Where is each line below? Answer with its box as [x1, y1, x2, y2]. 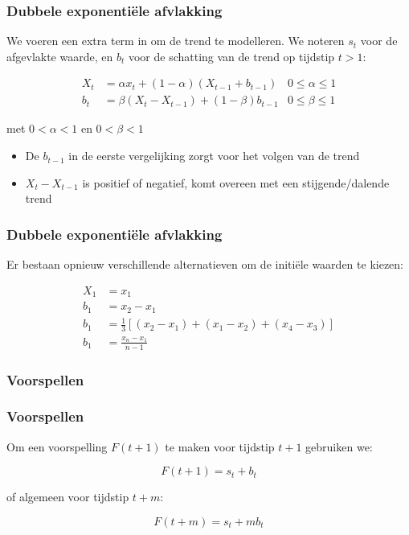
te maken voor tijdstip [165, 438, 275, 455]
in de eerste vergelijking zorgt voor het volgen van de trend [68, 147, 360, 164]
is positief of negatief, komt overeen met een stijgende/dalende [82, 174, 390, 191]
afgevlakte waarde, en [6, 47, 113, 64]
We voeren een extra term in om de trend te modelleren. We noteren [6, 32, 345, 49]
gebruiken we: [305, 438, 373, 455]
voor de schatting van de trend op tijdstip [128, 47, 335, 64]
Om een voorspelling [6, 438, 108, 455]
